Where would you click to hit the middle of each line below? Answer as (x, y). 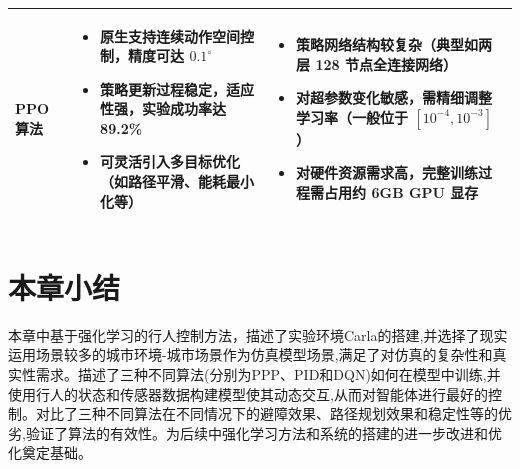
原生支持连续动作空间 (170, 35)
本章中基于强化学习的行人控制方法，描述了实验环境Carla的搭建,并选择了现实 (258, 334)
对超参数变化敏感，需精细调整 (394, 97)
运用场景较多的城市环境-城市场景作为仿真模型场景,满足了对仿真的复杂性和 (250, 354)
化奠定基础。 (50, 452)
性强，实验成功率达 (163, 108)
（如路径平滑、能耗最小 (177, 181)
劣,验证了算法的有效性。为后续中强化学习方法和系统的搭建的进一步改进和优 (255, 432)
